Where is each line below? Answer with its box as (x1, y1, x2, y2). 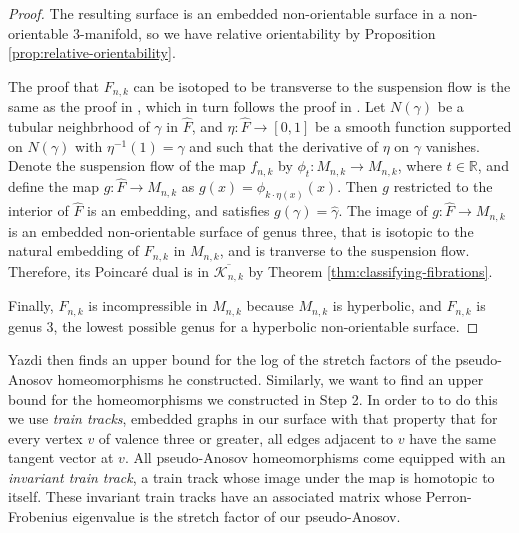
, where (397, 155, 443, 176)
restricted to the (393, 176, 493, 197)
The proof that (8, 75, 100, 96)
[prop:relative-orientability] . (8, 42, 176, 63)
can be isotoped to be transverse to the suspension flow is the (133, 75, 511, 96)
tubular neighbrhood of (8, 116, 150, 137)
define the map (8, 176, 99, 197)
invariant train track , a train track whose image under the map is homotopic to (8, 466, 495, 487)
